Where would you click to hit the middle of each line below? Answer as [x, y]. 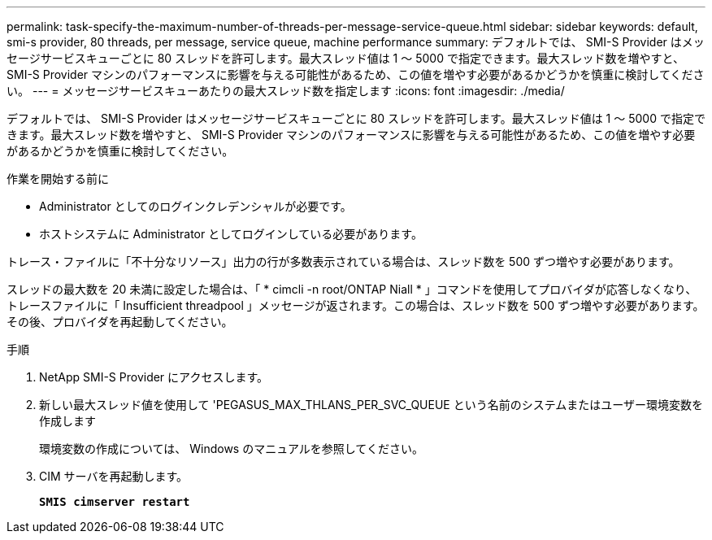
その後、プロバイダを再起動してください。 [120, 322]
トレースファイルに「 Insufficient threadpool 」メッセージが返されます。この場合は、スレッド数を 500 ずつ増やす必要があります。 [356, 305]
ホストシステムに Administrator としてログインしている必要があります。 [231, 234]
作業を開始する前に [58, 179]
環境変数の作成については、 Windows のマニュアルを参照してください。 [231, 449]
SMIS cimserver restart [115, 502]
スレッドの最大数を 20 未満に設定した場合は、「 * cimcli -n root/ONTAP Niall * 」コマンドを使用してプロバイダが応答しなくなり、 [352, 289]
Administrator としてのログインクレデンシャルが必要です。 [195, 206]
